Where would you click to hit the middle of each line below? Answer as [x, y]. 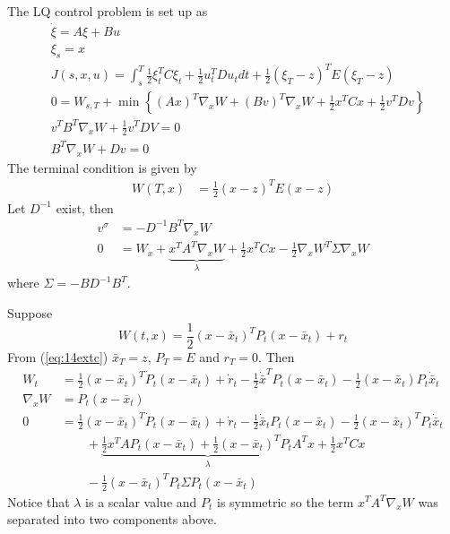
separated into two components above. [112, 519]
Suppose [30, 312]
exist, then [85, 207]
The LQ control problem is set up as [108, 11]
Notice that [39, 501]
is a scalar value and [141, 501]
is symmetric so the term [286, 501]
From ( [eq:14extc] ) [58, 356]
